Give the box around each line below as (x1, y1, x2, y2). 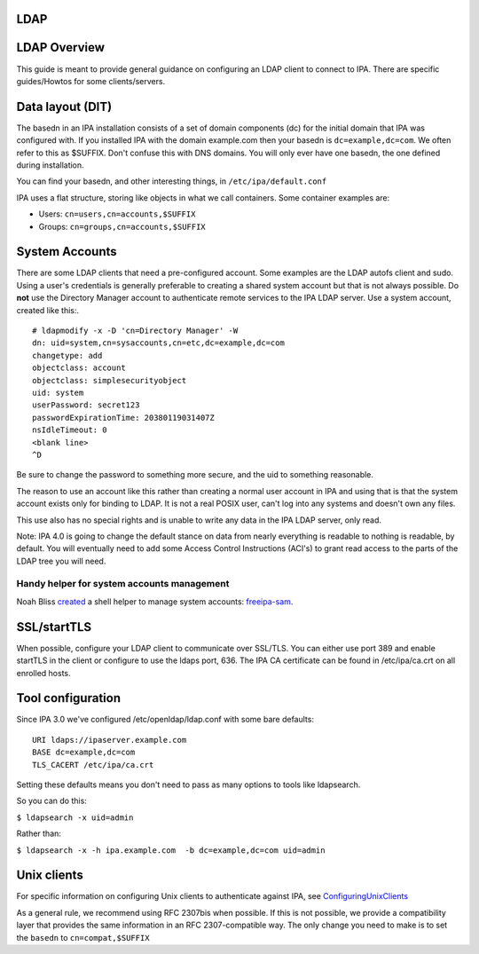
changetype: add (32, 351, 103, 360)
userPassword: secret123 (32, 400, 140, 410)
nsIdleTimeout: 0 (32, 425, 107, 435)
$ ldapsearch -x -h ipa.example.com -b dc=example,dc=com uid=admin (16, 845, 326, 855)
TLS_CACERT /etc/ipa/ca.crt (32, 760, 154, 769)
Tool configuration (16, 690, 122, 706)
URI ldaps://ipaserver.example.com (32, 735, 187, 745)
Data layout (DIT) (16, 99, 113, 114)
